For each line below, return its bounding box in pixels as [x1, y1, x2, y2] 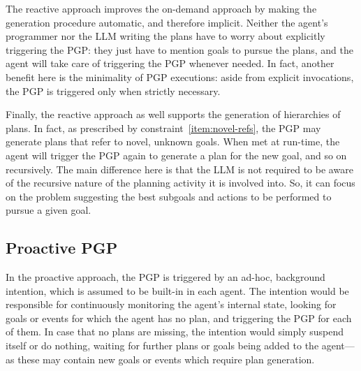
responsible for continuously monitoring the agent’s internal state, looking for [6, 297, 337, 312]
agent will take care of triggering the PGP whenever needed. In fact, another [6, 56, 334, 71]
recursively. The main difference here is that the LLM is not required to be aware [6, 161, 353, 176]
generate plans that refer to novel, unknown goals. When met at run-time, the [6, 134, 340, 149]
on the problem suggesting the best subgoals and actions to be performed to [6, 189, 332, 203]
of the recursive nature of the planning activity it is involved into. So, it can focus [6, 175, 355, 190]
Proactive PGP [6, 237, 118, 259]
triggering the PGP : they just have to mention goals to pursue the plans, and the [6, 42, 353, 57]
